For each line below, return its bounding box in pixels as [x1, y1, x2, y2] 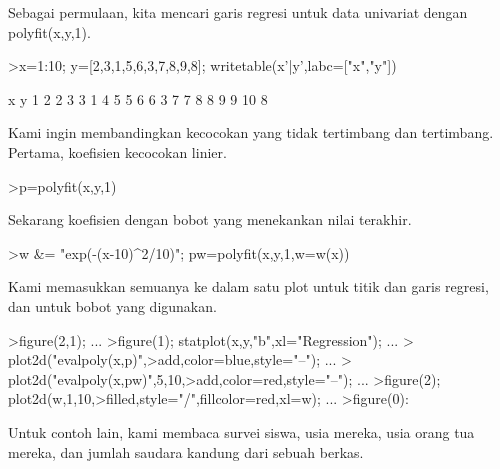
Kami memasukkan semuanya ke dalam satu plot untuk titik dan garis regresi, [8, 276, 489, 297]
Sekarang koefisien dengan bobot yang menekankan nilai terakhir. [8, 209, 412, 230]
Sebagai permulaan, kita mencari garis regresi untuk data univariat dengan [8, 2, 468, 22]
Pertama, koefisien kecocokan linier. [8, 141, 227, 162]
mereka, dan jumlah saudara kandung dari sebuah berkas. [8, 441, 364, 462]
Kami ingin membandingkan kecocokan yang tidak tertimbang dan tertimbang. [8, 122, 494, 143]
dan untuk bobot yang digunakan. [8, 295, 217, 316]
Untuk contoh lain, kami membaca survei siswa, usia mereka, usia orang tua [8, 421, 475, 442]
